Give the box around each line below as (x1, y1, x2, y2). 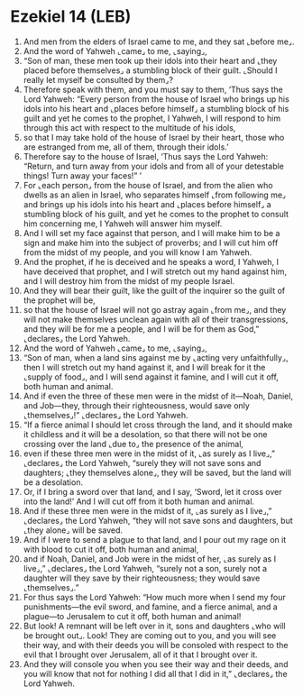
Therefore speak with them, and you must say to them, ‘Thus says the (23, 84, 283, 95)
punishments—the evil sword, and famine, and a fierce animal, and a (23, 601, 278, 612)
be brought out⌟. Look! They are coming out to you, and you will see (23, 629, 277, 641)
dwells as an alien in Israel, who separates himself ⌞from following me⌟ (23, 189, 287, 200)
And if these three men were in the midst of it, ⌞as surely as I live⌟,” (23, 505, 272, 516)
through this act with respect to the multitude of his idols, (23, 122, 236, 133)
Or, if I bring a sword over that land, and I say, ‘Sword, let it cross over (23, 486, 282, 497)
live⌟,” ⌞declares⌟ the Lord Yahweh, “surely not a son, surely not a (23, 563, 268, 573)
